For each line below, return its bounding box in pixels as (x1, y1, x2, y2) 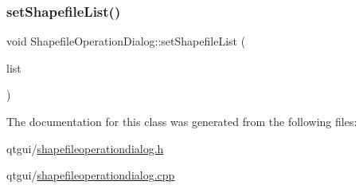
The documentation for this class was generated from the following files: (6, 113, 357, 129)
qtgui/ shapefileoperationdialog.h (6, 140, 164, 156)
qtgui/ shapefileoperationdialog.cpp (6, 167, 175, 183)
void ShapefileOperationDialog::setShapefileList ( (6, 33, 246, 49)
